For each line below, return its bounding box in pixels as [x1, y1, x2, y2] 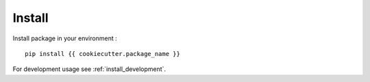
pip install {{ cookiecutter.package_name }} [25, 50, 181, 57]
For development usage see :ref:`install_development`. [12, 65, 166, 73]
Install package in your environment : [12, 34, 117, 42]
